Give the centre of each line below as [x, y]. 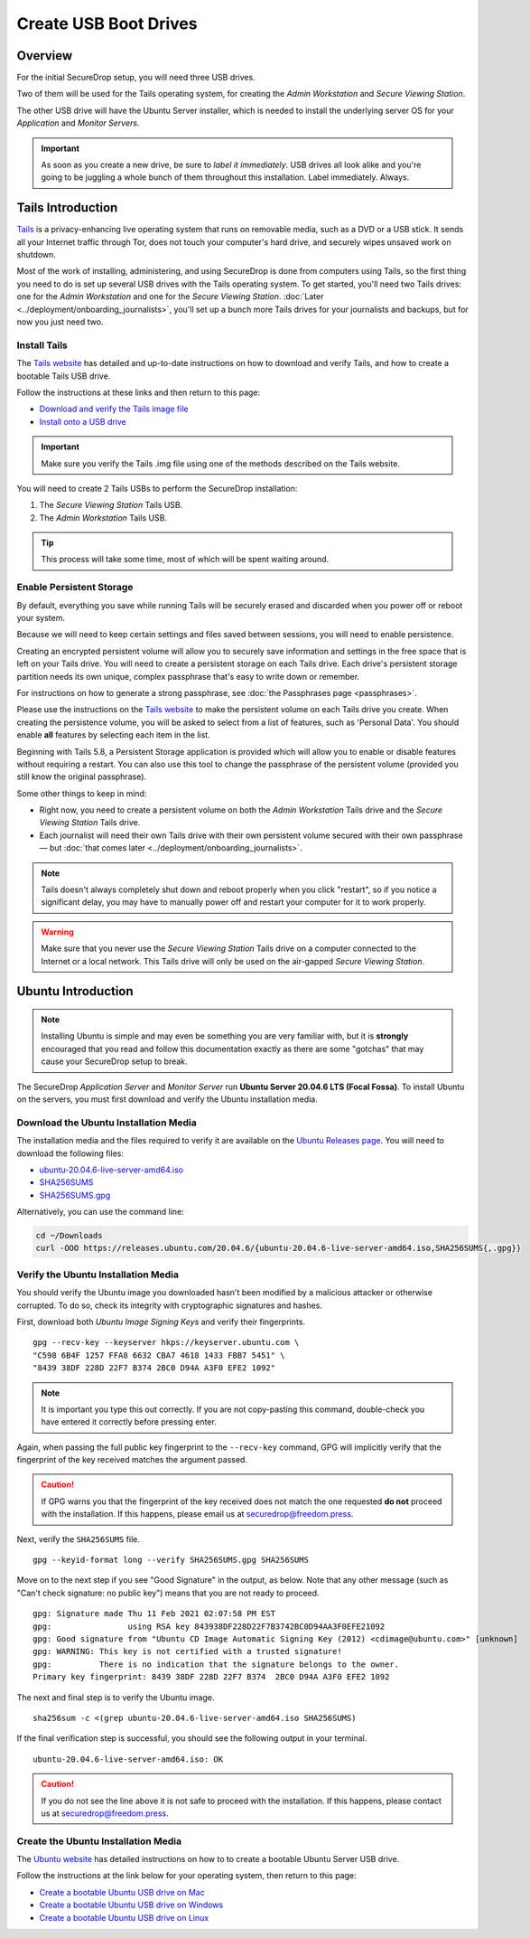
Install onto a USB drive [83, 421]
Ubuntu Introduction [75, 991]
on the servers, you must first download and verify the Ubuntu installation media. [167, 1099]
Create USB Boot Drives [107, 24]
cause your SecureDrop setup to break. [115, 1061]
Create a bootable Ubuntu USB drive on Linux [124, 1917]
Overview [45, 56]
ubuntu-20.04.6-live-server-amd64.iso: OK [128, 1759]
